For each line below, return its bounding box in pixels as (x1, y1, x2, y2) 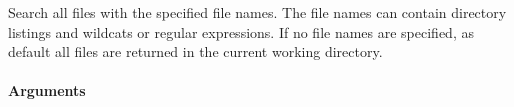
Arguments (8, 80, 86, 101)
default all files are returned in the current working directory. (8, 41, 383, 62)
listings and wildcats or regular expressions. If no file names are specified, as (8, 21, 474, 42)
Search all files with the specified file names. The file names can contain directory (8, 2, 507, 22)
